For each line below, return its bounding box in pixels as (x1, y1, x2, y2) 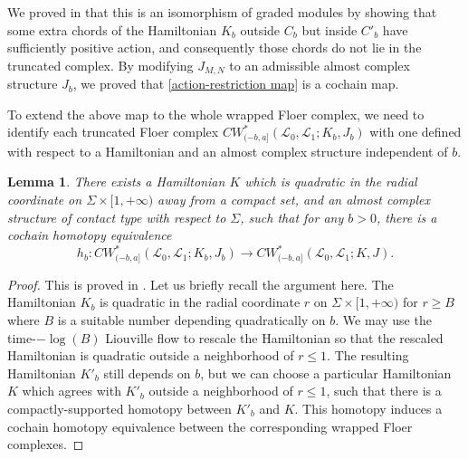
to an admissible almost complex (229, 55, 410, 74)
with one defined (369, 122, 462, 141)
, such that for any (240, 207, 344, 226)
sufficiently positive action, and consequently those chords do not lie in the (7, 38, 422, 57)
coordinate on (7, 190, 82, 209)
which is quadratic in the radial (244, 172, 417, 191)
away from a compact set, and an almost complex (158, 190, 430, 209)
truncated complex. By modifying (7, 55, 194, 74)
